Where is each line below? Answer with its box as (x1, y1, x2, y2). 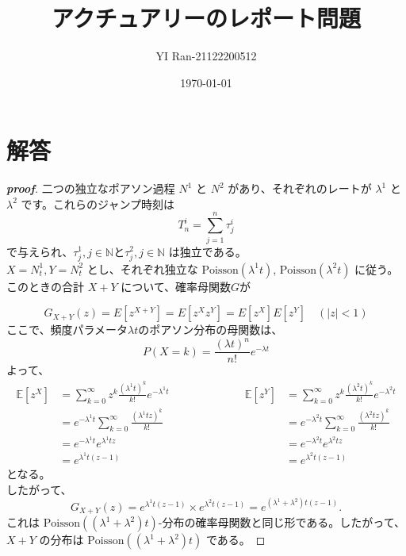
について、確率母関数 (121, 278, 232, 294)
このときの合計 (6, 278, 84, 294)
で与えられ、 (6, 243, 74, 259)
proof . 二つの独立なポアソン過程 (6, 180, 175, 197)
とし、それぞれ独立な (86, 260, 198, 277)
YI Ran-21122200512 (155, 48, 257, 64)
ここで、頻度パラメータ (6, 321, 128, 338)
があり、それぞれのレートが (228, 180, 372, 197)
